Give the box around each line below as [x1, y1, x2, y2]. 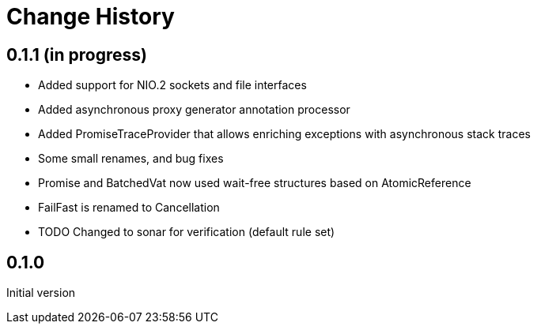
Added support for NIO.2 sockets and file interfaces [38, 78, 307, 92]
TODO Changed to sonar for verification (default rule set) [38, 225, 335, 239]
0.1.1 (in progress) [6, 44, 147, 65]
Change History [6, 3, 175, 30]
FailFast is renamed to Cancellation [38, 201, 220, 215]
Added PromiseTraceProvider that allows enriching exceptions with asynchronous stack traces [38, 127, 531, 141]
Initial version [6, 286, 76, 300]
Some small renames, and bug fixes [38, 152, 224, 166]
